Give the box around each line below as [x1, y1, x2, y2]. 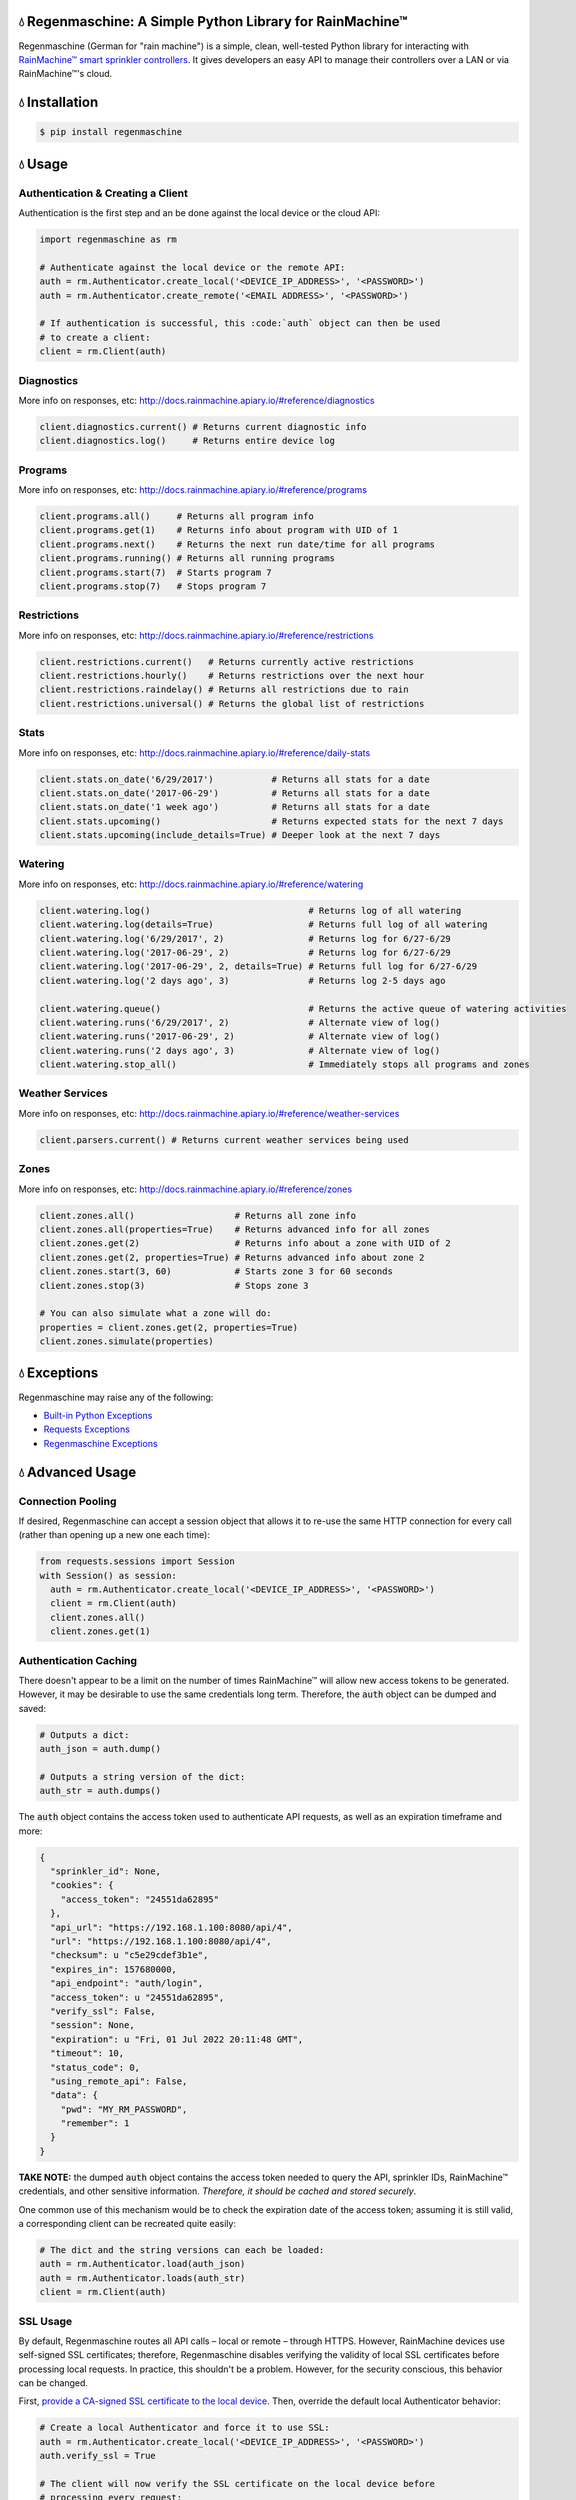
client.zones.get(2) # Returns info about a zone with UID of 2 [39, 1238, 452, 1249]
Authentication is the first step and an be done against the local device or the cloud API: [18, 207, 380, 219]
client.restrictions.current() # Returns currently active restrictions [39, 656, 415, 667]
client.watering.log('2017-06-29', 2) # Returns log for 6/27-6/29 [39, 947, 452, 958]
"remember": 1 [60, 2118, 130, 2129]
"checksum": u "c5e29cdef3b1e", [50, 1950, 209, 1961]
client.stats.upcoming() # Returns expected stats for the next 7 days [39, 815, 504, 827]
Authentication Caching [18, 1653, 138, 1667]
